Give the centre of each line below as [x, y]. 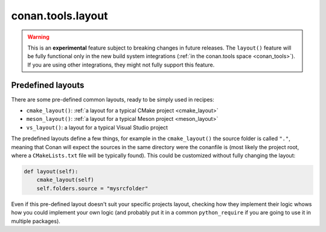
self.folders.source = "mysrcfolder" [92, 188]
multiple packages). [36, 221]
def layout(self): [51, 171]
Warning [38, 37]
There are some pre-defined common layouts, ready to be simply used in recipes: [113, 99]
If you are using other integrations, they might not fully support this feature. [121, 65]
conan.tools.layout [59, 16]
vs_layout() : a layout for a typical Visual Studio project [97, 127]
